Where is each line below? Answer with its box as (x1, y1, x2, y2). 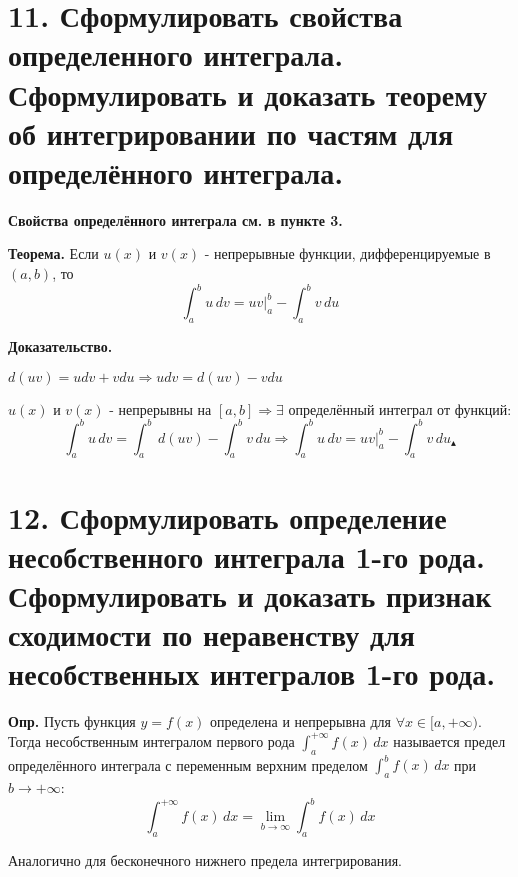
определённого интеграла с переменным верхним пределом (8, 754, 368, 775)
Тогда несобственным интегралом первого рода (8, 730, 295, 751)
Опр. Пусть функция (8, 711, 136, 732)
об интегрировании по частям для (8, 112, 454, 153)
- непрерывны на (109, 398, 212, 419)
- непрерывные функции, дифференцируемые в (204, 243, 491, 264)
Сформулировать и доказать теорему (8, 73, 488, 114)
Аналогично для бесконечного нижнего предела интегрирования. (8, 849, 402, 870)
